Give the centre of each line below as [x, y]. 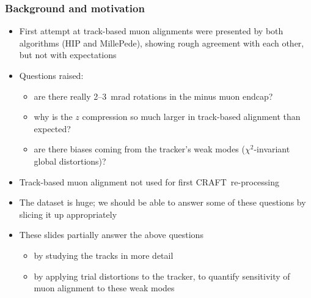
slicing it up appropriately [68, 214]
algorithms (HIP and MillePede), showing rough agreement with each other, [162, 43]
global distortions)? [70, 161]
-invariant [272, 149]
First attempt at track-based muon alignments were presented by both [151, 31]
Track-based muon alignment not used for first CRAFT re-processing [149, 181]
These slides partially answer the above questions [111, 235]
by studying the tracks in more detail [104, 255]
